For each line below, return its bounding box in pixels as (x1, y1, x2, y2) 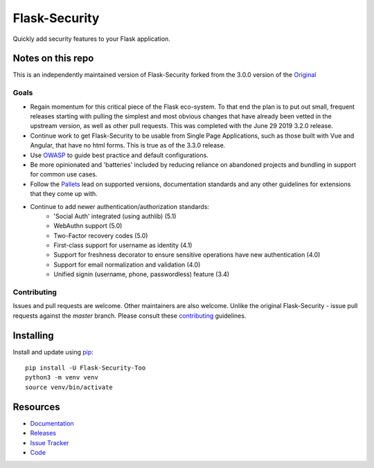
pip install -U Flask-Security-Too (25, 364, 146, 372)
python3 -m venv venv (25, 374, 98, 381)
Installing (12, 330, 55, 341)
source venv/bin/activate (25, 383, 114, 391)
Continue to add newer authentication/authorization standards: (30, 202, 210, 210)
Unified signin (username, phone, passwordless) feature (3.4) (53, 270, 230, 278)
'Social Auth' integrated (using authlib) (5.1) (53, 212, 177, 220)
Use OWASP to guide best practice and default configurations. (30, 151, 209, 159)
